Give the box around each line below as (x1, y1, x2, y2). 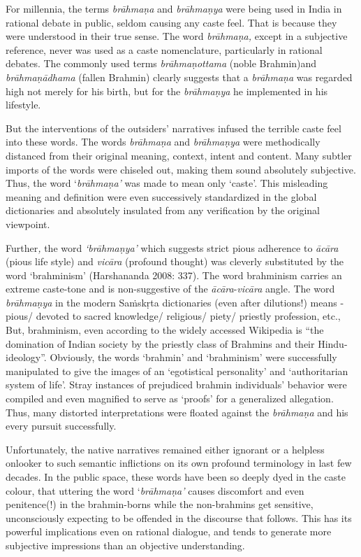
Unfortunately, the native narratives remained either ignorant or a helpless (6, 442, 325, 456)
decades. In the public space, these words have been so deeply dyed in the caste (6, 470, 346, 484)
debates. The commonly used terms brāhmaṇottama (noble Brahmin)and (6, 56, 317, 71)
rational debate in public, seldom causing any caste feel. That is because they (6, 15, 337, 29)
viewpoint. (6, 216, 50, 231)
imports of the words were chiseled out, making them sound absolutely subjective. (6, 162, 356, 176)
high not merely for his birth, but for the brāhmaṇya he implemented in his (6, 83, 328, 98)
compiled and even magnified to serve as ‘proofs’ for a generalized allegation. (6, 391, 334, 406)
